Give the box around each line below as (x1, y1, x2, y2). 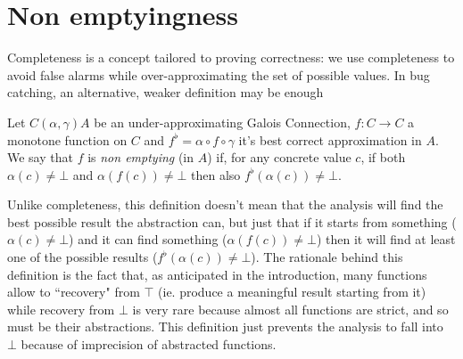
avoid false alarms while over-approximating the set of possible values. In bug (7, 65, 430, 84)
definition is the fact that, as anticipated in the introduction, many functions (7, 265, 427, 283)
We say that (7, 148, 73, 167)
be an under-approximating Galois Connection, (94, 112, 351, 131)
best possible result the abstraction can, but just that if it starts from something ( (7, 212, 457, 231)
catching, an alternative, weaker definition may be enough (7, 83, 324, 102)
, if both (360, 148, 406, 167)
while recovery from (7, 299, 115, 318)
